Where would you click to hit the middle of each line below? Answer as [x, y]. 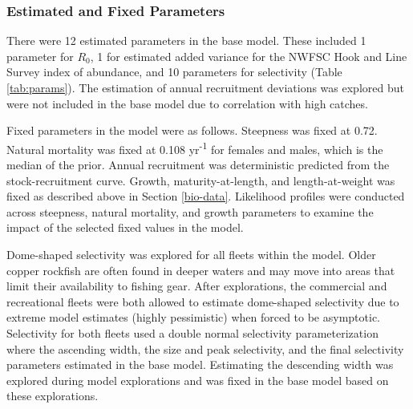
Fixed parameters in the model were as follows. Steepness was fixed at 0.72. [192, 130]
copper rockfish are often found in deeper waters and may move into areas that [201, 270]
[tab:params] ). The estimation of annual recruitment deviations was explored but [205, 87]
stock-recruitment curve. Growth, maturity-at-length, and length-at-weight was [201, 180]
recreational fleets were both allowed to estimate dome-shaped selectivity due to [203, 301]
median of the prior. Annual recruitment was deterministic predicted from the [198, 165]
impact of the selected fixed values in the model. [125, 227]
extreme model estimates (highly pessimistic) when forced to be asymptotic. [193, 317]
